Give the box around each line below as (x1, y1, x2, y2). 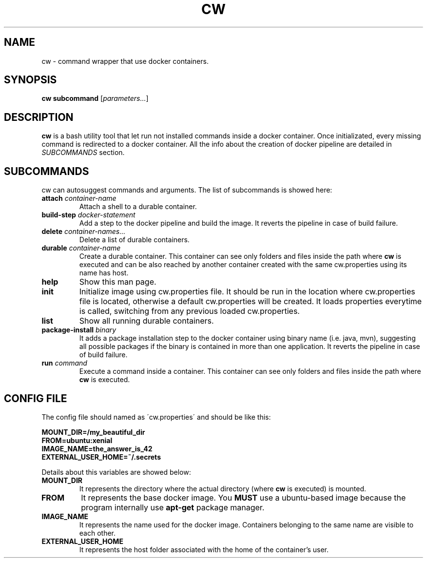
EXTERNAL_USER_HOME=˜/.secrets (41, 452, 161, 461)
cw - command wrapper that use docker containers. (41, 57, 209, 65)
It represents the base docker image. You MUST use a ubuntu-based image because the (81, 492, 406, 503)
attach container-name (41, 194, 116, 203)
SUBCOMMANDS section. (41, 148, 125, 157)
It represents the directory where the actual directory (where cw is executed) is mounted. (79, 484, 367, 493)
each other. (79, 528, 116, 537)
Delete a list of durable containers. (79, 235, 190, 244)
